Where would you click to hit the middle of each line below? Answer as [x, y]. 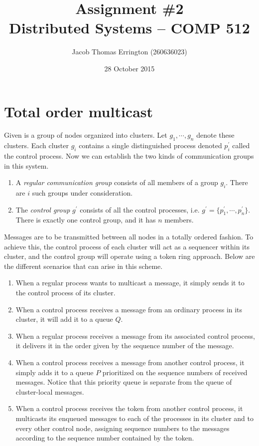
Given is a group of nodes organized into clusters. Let [86, 135]
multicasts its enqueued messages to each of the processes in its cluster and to [135, 418]
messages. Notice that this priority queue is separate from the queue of [124, 382]
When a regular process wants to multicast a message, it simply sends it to [130, 283]
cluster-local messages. [50, 391]
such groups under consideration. [82, 193]
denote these [215, 135]
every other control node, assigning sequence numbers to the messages [123, 428]
